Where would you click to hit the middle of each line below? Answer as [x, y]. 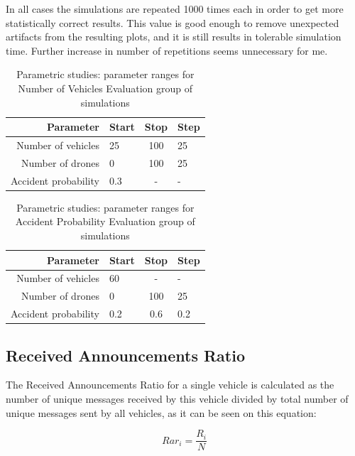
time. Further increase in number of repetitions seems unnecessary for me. [167, 50]
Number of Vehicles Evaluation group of [105, 88]
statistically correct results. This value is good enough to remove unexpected [173, 22]
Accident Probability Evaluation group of [105, 221]
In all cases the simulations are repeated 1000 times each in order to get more [175, 9]
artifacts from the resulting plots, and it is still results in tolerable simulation [174, 37]
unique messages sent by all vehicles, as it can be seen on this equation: [161, 412]
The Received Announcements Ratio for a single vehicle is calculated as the [170, 385]
